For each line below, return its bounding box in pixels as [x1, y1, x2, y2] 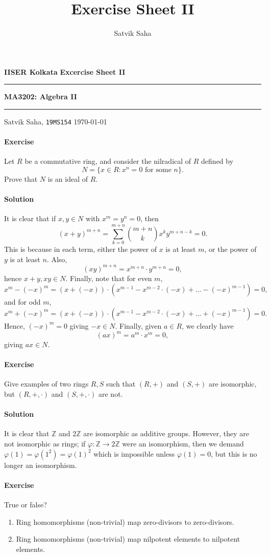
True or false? [4, 499, 47, 509]
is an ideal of [47, 173, 88, 184]
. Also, [46, 253, 67, 264]
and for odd [4, 296, 41, 307]
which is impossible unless [93, 448, 175, 459]
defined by [201, 156, 234, 166]
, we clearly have [182, 320, 234, 331]
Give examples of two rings [4, 378, 89, 389]
